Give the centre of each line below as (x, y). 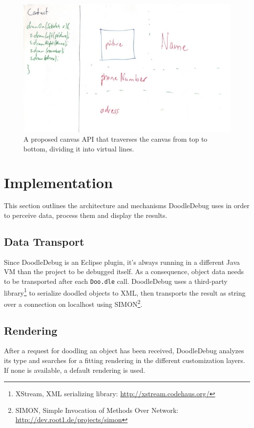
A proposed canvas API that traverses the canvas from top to (116, 139)
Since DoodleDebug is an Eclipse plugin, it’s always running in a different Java (122, 262)
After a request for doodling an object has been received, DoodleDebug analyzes (124, 351)
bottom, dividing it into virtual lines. (79, 148)
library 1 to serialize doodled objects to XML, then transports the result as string (125, 292)
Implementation (58, 182)
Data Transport (44, 242)
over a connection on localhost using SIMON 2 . (73, 303)
